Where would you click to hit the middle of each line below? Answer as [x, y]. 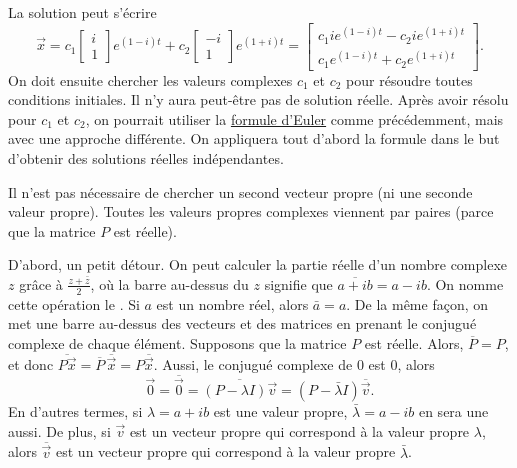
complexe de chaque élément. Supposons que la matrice [177, 342]
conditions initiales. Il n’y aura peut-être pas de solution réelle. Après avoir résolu [258, 99]
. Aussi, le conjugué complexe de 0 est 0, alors [294, 363]
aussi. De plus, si [59, 430]
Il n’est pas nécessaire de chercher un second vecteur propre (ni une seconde [240, 191]
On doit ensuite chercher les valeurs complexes [150, 79]
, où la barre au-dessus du [169, 283]
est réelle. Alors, [414, 342]
